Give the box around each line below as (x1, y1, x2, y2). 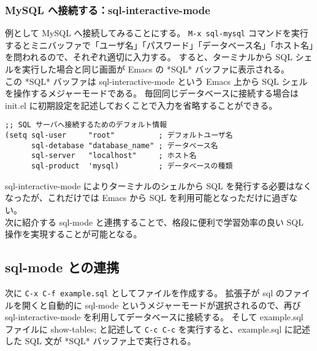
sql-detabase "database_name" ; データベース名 (31, 141, 218, 150)
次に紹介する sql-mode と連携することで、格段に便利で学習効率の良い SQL (5, 215, 304, 228)
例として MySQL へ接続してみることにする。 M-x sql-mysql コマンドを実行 (5, 26, 308, 39)
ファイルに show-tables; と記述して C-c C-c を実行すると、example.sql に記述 (5, 322, 310, 335)
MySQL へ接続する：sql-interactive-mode (5, 2, 210, 17)
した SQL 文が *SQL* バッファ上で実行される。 (5, 334, 196, 347)
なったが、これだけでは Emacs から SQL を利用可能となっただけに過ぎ (5, 191, 289, 204)
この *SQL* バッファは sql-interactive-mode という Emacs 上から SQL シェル (5, 74, 308, 87)
